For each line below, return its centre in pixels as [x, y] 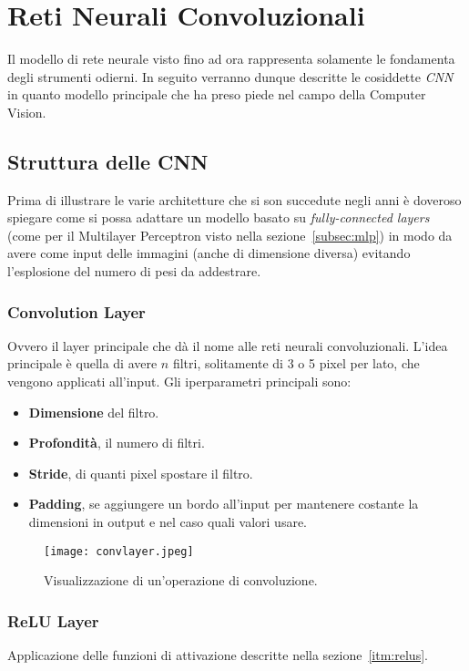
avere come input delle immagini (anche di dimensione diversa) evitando [209, 253]
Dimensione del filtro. [94, 412]
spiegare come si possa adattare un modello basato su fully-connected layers [219, 217]
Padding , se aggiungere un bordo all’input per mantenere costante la [224, 504]
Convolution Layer [76, 311]
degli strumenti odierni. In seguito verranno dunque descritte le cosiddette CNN [230, 76]
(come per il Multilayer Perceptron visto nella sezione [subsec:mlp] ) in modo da [230, 235]
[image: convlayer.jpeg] [119, 551]
